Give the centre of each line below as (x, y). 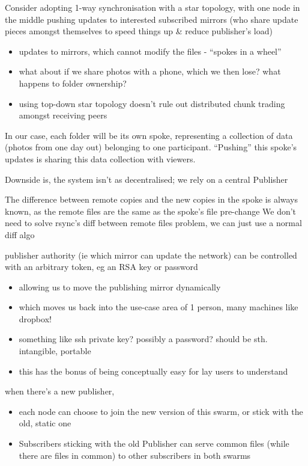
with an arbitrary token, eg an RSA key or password (101, 267)
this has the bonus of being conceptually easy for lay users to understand (153, 371)
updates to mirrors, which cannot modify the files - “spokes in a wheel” (150, 51)
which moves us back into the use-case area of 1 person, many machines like (159, 307)
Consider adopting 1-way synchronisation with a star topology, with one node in (152, 7)
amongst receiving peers (63, 115)
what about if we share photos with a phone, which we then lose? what (150, 71)
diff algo (20, 234)
